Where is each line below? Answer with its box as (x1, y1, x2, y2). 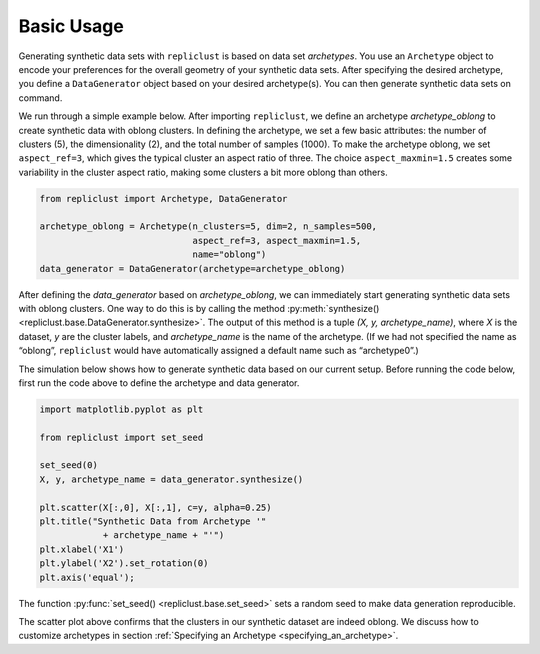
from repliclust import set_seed (39, 431, 204, 443)
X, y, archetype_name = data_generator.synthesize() (39, 473, 304, 485)
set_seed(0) (39, 460, 99, 471)
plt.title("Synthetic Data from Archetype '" (39, 516, 267, 527)
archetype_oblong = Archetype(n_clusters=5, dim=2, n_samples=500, (39, 221, 378, 232)
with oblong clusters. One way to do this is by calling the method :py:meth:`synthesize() (18, 302, 380, 314)
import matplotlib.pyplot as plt (39, 403, 204, 415)
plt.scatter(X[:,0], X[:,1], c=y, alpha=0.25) (39, 501, 272, 513)
